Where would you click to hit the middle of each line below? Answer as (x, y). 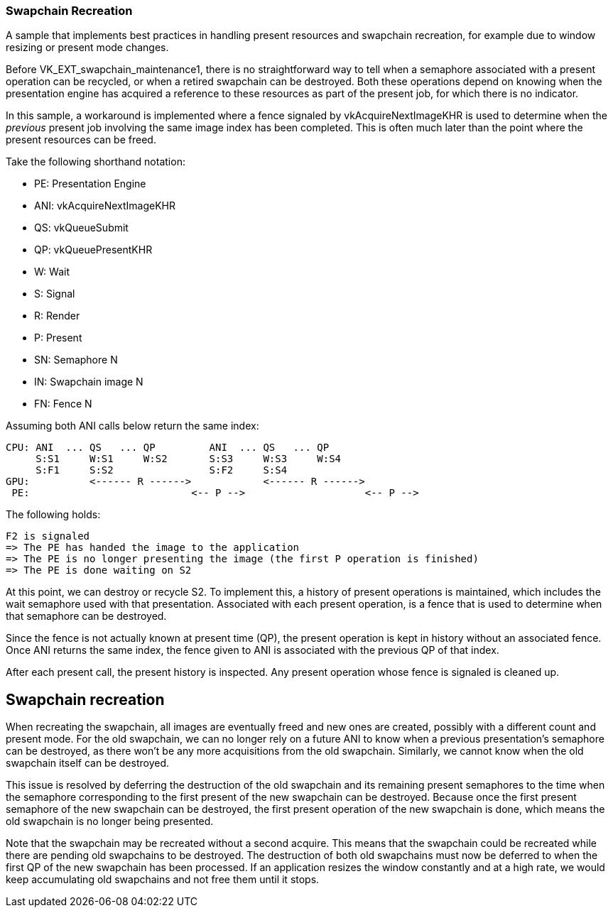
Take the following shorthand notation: (96, 162)
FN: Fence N (63, 404)
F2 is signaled (48, 536)
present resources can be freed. (81, 140)
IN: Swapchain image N (89, 382)
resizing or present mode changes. (87, 48)
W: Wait (52, 272)
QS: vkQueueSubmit (81, 228)
